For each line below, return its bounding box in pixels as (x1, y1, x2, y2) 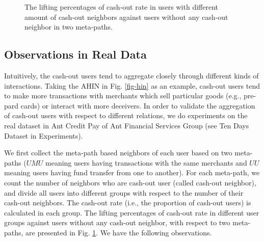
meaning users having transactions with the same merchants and (45, 157, 247, 168)
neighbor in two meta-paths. (24, 21, 113, 32)
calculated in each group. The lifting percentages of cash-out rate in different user (4, 207, 259, 218)
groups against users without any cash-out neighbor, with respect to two (4, 217, 230, 228)
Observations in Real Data (4, 46, 147, 62)
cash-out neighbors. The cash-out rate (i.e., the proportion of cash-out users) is (4, 197, 251, 208)
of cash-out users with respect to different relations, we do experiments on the (4, 110, 248, 121)
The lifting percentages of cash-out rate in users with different (24, 2, 219, 12)
